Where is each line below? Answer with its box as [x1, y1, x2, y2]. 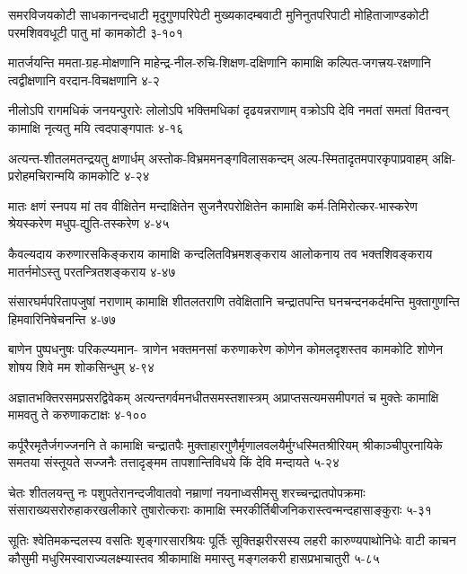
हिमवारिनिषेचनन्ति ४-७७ [8, 309, 116, 328]
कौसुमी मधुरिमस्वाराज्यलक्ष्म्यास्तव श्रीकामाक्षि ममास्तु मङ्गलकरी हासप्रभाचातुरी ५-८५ [8, 548, 380, 567]
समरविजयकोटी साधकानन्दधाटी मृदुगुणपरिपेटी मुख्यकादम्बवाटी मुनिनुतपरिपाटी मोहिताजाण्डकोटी [8, 5, 429, 23]
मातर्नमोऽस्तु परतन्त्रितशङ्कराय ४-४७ [8, 261, 176, 280]
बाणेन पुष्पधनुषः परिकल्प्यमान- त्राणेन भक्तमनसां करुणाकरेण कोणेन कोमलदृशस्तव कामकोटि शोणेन [8, 340, 443, 358]
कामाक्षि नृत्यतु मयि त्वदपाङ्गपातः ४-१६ [8, 118, 184, 137]
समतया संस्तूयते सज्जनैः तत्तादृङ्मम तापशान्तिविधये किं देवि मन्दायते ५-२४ [8, 453, 339, 472]
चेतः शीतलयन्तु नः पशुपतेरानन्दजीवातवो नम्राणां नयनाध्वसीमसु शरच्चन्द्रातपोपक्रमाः [8, 482, 366, 501]
